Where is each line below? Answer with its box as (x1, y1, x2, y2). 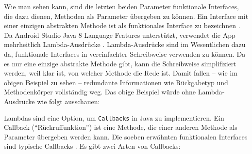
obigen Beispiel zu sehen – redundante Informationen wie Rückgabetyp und (4, 77, 228, 87)
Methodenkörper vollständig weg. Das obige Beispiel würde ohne (4, 87, 196, 97)
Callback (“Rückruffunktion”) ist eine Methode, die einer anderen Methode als (4, 122, 237, 132)
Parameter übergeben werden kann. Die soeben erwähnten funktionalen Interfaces (4, 131, 248, 141)
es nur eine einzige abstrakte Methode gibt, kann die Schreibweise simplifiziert (4, 58, 236, 68)
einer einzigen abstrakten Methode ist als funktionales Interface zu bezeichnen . (4, 20, 240, 31)
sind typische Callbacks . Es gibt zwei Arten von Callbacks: (4, 141, 181, 151)
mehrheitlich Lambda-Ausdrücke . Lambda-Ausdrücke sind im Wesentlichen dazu (4, 39, 246, 49)
